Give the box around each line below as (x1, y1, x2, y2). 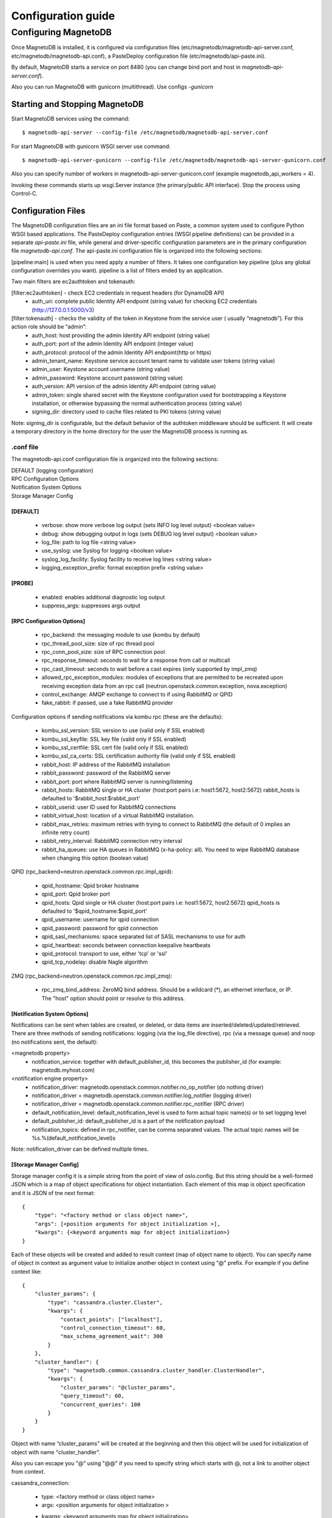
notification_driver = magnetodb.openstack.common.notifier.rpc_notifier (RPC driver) (32, 1100, 245, 1108)
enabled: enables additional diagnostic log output (41, 593, 165, 601)
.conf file (11, 443, 39, 451)
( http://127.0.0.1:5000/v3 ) (32, 306, 94, 313)
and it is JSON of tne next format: (11, 1189, 95, 1196)
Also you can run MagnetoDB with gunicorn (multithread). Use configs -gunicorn (11, 83, 214, 90)
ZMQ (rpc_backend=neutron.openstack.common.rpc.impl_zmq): (11, 972, 172, 979)
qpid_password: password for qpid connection (41, 924, 158, 931)
